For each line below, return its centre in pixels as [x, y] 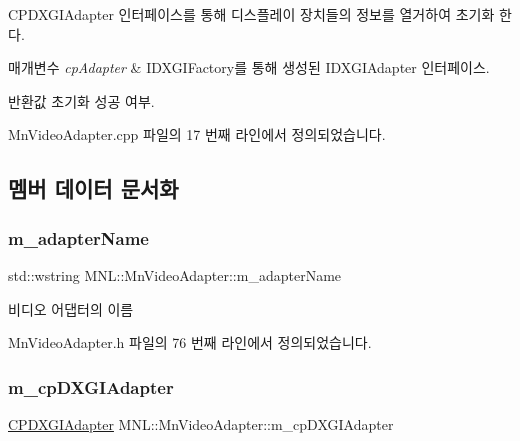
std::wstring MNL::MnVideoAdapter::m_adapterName [175, 274]
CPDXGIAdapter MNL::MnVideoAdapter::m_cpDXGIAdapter [201, 423]
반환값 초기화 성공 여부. [81, 100]
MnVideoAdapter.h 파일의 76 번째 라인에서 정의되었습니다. [190, 342]
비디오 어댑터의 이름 [71, 308]
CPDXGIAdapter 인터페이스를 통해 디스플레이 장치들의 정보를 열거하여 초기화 [251, 14]
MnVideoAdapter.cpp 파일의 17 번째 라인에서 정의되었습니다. [197, 134]
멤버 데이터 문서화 [93, 188]
